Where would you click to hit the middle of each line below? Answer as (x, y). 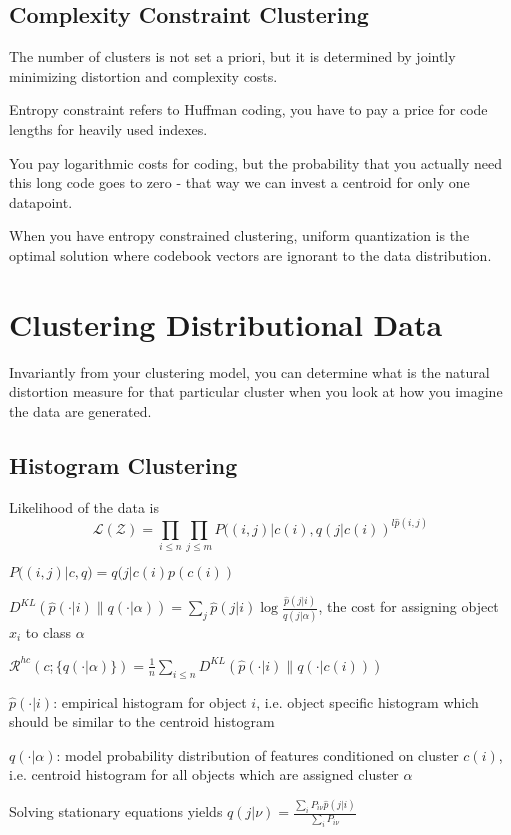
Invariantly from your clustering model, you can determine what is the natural (249, 371)
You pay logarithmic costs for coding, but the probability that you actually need (256, 162)
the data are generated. (80, 410)
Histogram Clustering (123, 464)
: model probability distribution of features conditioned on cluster (257, 754)
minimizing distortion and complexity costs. (143, 75)
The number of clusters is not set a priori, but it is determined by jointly (232, 56)
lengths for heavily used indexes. (108, 128)
